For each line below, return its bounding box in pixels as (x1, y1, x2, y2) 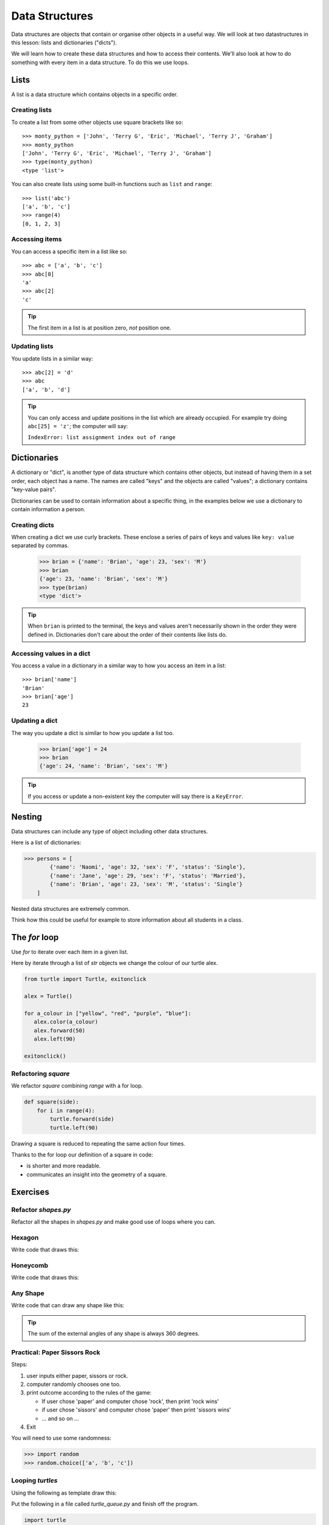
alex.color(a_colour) (34, 1019, 99, 1025)
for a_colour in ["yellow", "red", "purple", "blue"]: (24, 1010, 191, 1017)
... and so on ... (41, 1415, 79, 1422)
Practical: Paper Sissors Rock (11, 1348, 101, 1357)
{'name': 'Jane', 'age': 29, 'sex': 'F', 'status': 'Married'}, (49, 872, 246, 879)
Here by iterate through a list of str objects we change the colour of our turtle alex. (11, 960, 218, 967)
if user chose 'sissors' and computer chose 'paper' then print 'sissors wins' (41, 1406, 232, 1413)
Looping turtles (11, 1476, 58, 1485)
